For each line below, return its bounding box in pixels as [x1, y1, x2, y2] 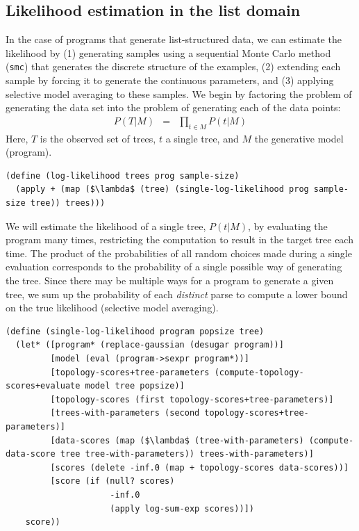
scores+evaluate [6, 381, 81, 391]
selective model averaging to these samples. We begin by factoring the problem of [6, 86, 352, 101]
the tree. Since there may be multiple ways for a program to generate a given [6, 273, 334, 287]
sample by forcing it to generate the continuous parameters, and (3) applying [6, 73, 334, 88]
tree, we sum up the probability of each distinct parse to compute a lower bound [6, 286, 348, 301]
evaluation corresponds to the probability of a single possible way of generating [6, 259, 342, 274]
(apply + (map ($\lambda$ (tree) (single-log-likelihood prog [15, 184, 309, 195]
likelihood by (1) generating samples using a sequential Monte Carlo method [6, 45, 331, 60]
